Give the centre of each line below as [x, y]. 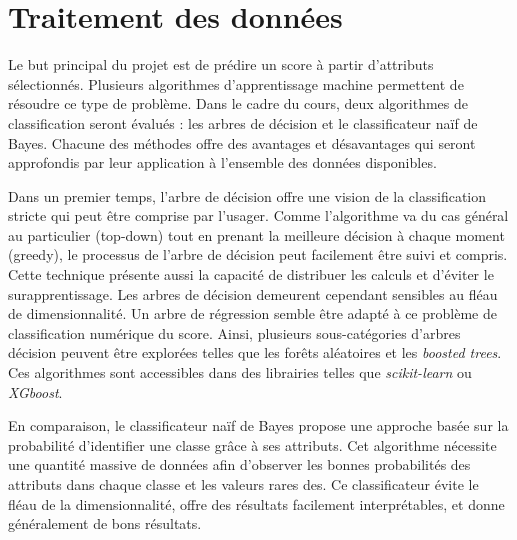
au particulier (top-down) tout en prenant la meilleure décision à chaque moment [256, 234]
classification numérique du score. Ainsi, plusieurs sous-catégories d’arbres [234, 332]
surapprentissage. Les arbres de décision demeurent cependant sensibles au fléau [253, 293]
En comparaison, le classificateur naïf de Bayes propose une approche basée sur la [258, 425]
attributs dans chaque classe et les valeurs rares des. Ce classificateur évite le [243, 484]
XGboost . [35, 391]
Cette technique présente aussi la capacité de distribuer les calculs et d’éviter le [251, 274]
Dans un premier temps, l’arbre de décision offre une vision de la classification [247, 195]
